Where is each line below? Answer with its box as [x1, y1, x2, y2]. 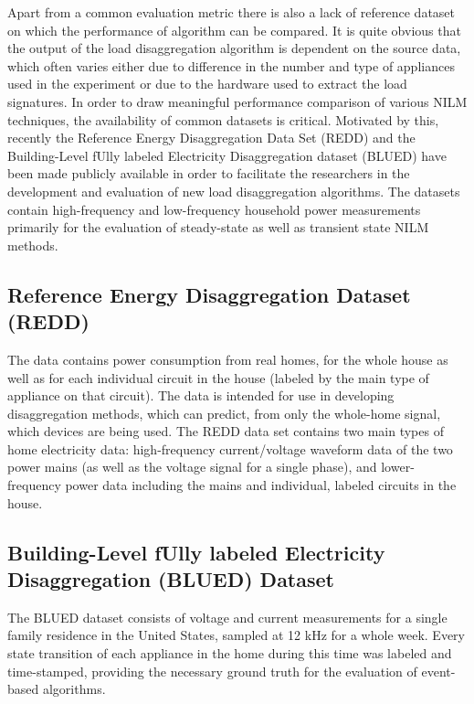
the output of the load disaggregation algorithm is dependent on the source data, [7, 38, 461, 58]
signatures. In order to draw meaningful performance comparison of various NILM [7, 91, 468, 111]
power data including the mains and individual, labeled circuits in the [65, 475, 457, 495]
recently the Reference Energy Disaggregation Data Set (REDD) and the [7, 128, 416, 147]
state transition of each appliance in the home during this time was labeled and [7, 644, 452, 663]
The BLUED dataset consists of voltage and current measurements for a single [7, 607, 448, 626]
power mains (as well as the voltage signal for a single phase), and [7, 457, 377, 476]
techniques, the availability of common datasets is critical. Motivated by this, [7, 110, 439, 129]
